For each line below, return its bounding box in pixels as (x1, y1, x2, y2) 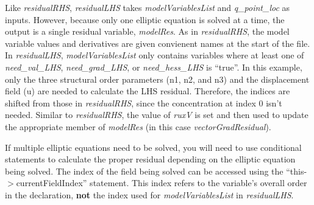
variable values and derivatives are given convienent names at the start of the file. (5, 36, 310, 49)
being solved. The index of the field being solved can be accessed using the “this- (5, 164, 307, 177)
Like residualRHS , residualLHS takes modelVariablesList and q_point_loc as (5, 1, 290, 13)
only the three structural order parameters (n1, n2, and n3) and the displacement (5, 72, 310, 85)
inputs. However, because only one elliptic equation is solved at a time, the (5, 13, 285, 26)
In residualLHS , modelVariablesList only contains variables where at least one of (5, 49, 304, 61)
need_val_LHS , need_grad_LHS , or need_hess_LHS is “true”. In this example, (5, 60, 302, 73)
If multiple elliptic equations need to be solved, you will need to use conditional (5, 141, 302, 153)
